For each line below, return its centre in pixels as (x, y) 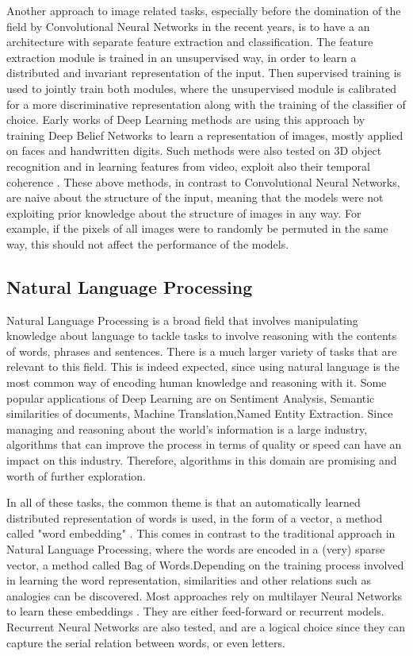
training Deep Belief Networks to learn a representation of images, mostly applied (205, 135)
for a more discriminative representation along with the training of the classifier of (206, 104)
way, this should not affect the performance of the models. (148, 243)
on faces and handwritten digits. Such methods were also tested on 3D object (194, 150)
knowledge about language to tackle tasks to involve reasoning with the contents (202, 336)
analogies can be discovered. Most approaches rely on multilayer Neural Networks (205, 595)
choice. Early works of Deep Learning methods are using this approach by (186, 120)
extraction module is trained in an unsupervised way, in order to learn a (182, 57)
